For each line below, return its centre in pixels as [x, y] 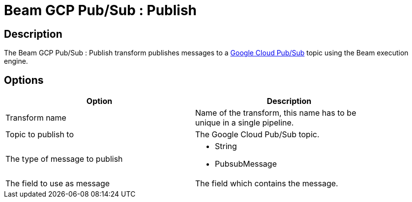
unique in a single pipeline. [245, 123]
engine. [16, 61]
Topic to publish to [40, 135]
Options [24, 80]
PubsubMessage [246, 164]
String [226, 146]
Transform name [36, 118]
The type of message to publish [64, 159]
